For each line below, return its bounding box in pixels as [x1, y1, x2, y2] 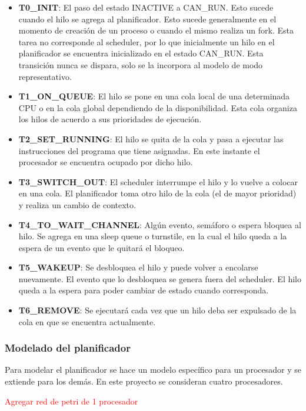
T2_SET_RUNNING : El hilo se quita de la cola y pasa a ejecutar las [18, 132, 284, 145]
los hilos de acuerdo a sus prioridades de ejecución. [18, 113, 202, 125]
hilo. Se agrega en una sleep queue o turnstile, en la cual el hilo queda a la [18, 230, 287, 242]
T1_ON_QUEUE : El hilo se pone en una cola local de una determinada [18, 90, 290, 102]
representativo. [18, 70, 72, 82]
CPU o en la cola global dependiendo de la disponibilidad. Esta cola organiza [18, 101, 297, 113]
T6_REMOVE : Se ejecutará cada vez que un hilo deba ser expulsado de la [18, 304, 297, 316]
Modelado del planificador [5, 340, 131, 355]
